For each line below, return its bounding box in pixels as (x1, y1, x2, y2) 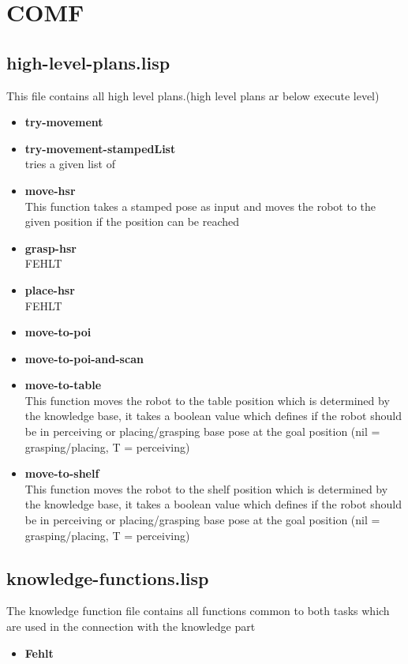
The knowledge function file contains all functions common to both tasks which (6, 602, 390, 619)
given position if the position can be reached (24, 213, 240, 230)
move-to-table (24, 377, 102, 393)
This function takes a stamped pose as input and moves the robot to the (24, 197, 376, 214)
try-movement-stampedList (24, 140, 176, 156)
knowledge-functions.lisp (6, 565, 209, 590)
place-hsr (24, 281, 75, 298)
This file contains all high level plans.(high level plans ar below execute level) (6, 87, 380, 103)
